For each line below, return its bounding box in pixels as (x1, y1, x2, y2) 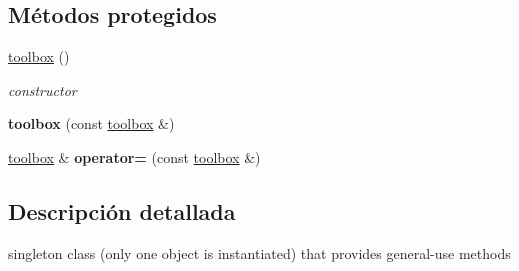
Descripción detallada (8, 195, 236, 226)
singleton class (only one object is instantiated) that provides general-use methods (8, 242, 511, 263)
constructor (8, 79, 77, 100)
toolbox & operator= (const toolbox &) (8, 146, 261, 167)
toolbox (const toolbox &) (8, 113, 175, 134)
